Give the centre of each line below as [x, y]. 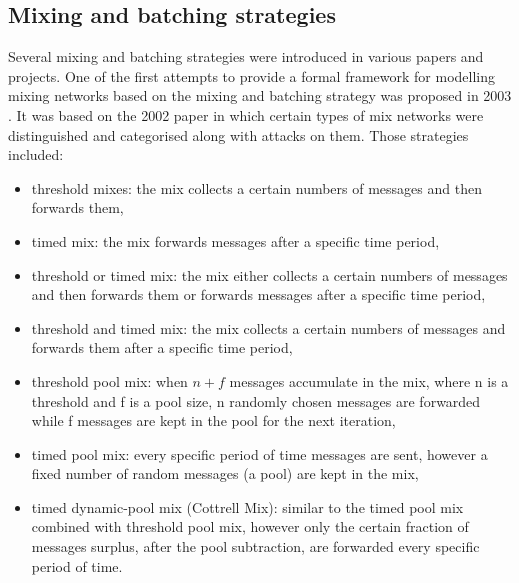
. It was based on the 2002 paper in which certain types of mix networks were [246, 114]
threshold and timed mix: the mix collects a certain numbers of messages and [268, 327]
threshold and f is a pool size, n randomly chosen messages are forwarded [256, 400]
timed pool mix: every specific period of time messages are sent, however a [259, 453]
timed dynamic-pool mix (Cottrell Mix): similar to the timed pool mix [247, 506]
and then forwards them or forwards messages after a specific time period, [258, 294]
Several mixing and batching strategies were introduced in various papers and [246, 56]
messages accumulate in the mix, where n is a [369, 380]
